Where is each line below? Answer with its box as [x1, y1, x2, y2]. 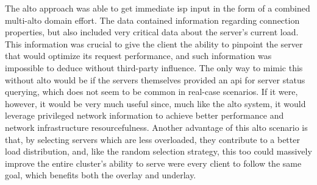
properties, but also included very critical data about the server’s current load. [5, 26, 299, 38]
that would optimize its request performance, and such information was [5, 49, 272, 62]
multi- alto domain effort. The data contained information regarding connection [5, 13, 300, 26]
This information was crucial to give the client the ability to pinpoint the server [5, 37, 303, 50]
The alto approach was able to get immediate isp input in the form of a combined [5, 2, 310, 14]
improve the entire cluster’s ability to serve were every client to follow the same [5, 156, 302, 169]
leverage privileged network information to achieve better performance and [5, 109, 284, 122]
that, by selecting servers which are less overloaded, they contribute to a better [5, 133, 300, 145]
